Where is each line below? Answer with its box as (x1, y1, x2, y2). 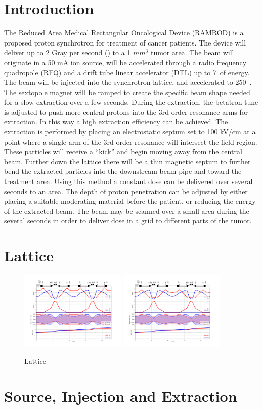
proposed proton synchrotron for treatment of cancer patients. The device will (4, 37, 246, 48)
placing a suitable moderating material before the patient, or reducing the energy (4, 196, 256, 206)
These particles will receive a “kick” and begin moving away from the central (4, 146, 242, 157)
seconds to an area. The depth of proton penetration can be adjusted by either (4, 186, 248, 196)
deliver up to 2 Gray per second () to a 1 (4, 47, 131, 58)
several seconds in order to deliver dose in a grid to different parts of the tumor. (4, 215, 252, 226)
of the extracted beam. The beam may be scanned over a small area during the (4, 205, 249, 216)
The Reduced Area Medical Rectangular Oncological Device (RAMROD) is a (4, 27, 244, 38)
